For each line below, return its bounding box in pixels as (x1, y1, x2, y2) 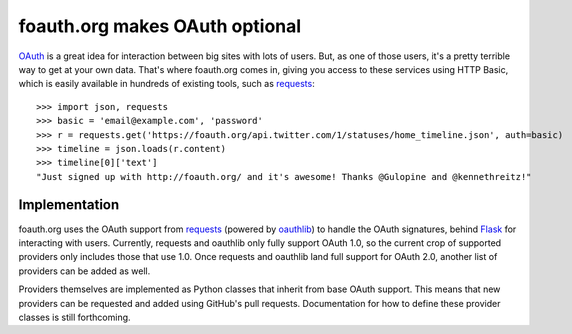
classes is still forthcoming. (18, 311, 131, 323)
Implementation (18, 196, 120, 214)
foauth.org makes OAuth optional (18, 15, 302, 37)
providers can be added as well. (18, 265, 151, 277)
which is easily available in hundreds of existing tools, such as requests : (18, 78, 315, 90)
